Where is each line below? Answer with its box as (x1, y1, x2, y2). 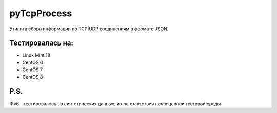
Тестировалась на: (9, 39, 74, 48)
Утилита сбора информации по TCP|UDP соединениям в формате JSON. (9, 26, 169, 32)
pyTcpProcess (9, 8, 72, 19)
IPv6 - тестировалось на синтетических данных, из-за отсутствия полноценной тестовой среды (9, 100, 221, 107)
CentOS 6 (22, 59, 43, 65)
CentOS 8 (22, 74, 43, 80)
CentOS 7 (22, 66, 43, 73)
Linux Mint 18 (22, 52, 51, 58)
